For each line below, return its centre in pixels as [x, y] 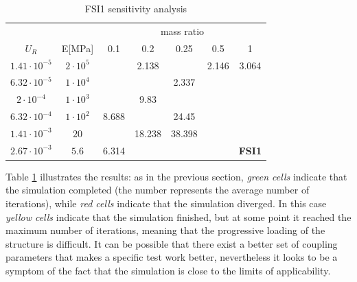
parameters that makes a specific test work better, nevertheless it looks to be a [172, 257]
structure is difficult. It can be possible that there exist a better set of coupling [172, 243]
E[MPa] [78, 48]
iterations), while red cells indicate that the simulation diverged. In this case [166, 203]
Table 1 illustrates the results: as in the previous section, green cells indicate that [176, 176]
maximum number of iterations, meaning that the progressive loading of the [165, 230]
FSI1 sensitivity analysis [136, 8]
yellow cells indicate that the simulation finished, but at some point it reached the [178, 216]
